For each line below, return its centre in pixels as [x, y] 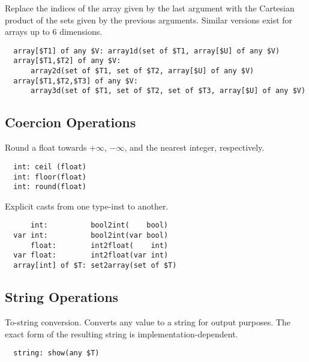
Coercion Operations [70, 122]
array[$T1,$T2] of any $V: [67, 61]
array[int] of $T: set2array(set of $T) [95, 266]
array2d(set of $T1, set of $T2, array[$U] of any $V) [142, 71]
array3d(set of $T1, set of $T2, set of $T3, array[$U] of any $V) [168, 91]
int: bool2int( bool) [99, 225]
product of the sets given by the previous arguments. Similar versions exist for [149, 20]
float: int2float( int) [99, 245]
